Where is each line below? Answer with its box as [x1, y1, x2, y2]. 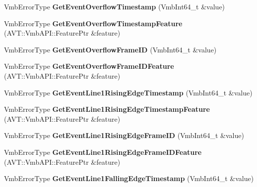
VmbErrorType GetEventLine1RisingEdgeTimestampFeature [4, 104, 210, 114]
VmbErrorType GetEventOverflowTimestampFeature [4, 18, 183, 28]
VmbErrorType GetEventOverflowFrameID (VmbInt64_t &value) [4, 44, 217, 54]
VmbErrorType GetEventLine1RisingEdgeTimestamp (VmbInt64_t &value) [4, 87, 253, 97]
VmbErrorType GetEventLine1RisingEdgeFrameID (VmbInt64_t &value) [4, 130, 244, 140]
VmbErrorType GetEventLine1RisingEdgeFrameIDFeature [4, 146, 202, 157]
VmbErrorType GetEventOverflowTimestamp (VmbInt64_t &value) [4, 1, 225, 11]
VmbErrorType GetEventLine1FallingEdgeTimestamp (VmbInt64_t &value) [4, 173, 254, 184]
